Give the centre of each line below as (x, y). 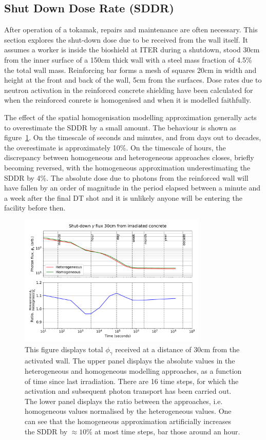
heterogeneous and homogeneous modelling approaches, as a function (133, 371)
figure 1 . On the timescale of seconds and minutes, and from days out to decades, (133, 137)
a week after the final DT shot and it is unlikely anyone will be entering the (123, 197)
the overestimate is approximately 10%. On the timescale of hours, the (115, 147)
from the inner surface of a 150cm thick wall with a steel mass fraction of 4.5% (128, 59)
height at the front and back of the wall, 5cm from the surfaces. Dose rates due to (133, 80)
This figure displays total (64, 349)
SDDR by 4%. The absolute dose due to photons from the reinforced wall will (126, 177)
